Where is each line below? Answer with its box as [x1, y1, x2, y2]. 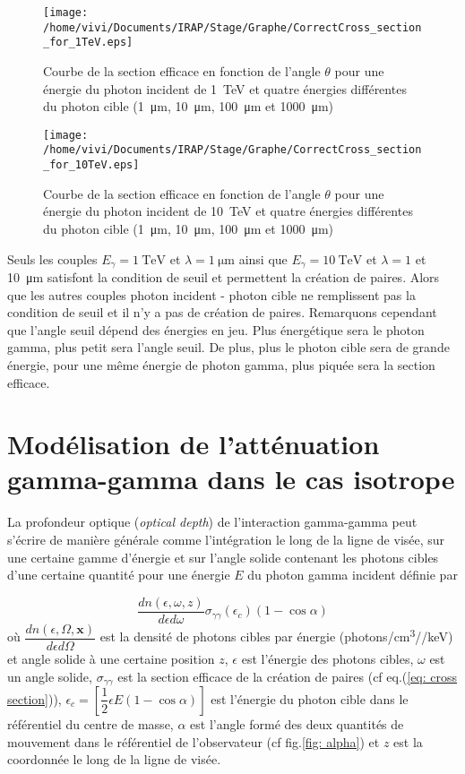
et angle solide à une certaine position [7, 649, 215, 667]
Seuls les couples [7, 249, 98, 268]
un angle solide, [7, 666, 92, 685]
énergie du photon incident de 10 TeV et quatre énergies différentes [43, 202, 413, 220]
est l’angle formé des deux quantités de [190, 714, 404, 733]
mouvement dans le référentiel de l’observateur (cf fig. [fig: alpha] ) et [7, 732, 380, 751]
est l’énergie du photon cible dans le [211, 689, 409, 708]
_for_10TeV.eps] [43, 159, 140, 172]
